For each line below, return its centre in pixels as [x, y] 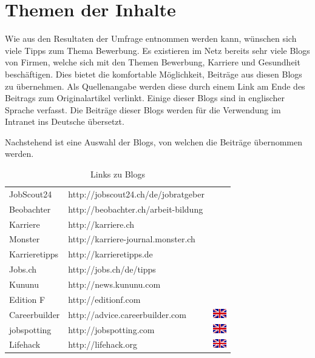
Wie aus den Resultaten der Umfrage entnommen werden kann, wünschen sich [151, 38]
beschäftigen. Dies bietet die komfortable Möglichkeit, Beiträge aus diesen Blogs [154, 74]
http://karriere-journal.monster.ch [132, 239]
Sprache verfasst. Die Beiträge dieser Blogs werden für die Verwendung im [143, 109]
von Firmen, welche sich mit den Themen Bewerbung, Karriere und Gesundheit [153, 62]
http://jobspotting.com [111, 329]
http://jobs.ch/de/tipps [112, 269]
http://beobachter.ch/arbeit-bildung [136, 209]
